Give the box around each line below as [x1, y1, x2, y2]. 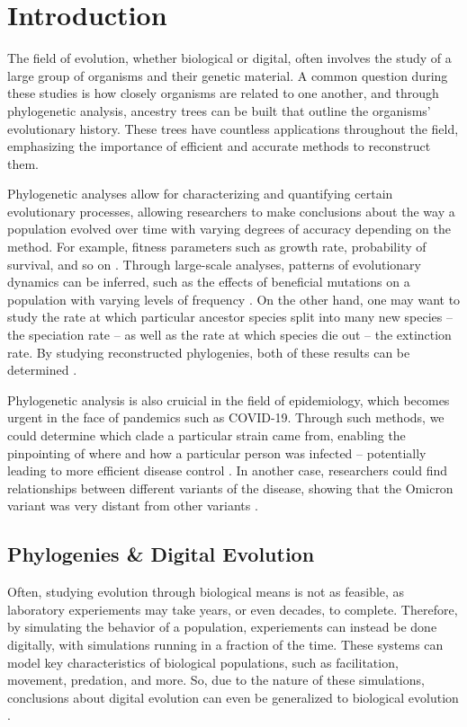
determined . [7, 360, 77, 379]
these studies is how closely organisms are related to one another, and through [7, 84, 439, 102]
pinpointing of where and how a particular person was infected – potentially [7, 443, 427, 462]
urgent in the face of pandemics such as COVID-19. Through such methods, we [7, 408, 445, 427]
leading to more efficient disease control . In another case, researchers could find [7, 461, 448, 480]
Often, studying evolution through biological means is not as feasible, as [7, 582, 405, 601]
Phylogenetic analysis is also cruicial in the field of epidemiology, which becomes [7, 390, 450, 409]
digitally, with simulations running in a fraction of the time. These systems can [7, 634, 444, 653]
